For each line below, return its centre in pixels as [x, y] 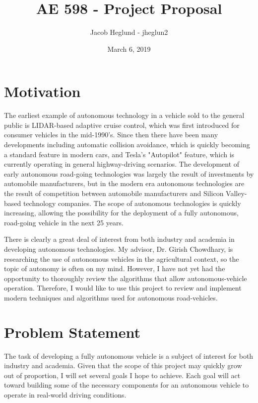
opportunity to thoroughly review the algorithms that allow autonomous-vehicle [126, 278]
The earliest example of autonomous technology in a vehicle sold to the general [124, 115]
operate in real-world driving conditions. [65, 395]
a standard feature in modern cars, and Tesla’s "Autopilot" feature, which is [119, 154]
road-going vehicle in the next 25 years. [64, 222]
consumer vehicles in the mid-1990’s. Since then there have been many [111, 135]
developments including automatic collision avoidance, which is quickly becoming [127, 145]
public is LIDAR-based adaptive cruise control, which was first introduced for [122, 125]
